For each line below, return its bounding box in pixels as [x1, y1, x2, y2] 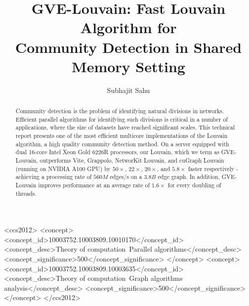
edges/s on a [110, 173, 142, 181]
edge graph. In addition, [158, 173, 220, 181]
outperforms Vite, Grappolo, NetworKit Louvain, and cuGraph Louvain [40, 156, 224, 165]
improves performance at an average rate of [38, 180, 150, 189]
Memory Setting [72, 56, 185, 76]
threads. [15, 189, 37, 197]
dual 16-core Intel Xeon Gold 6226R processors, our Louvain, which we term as [15, 148, 219, 156]
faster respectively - [188, 164, 239, 173]
